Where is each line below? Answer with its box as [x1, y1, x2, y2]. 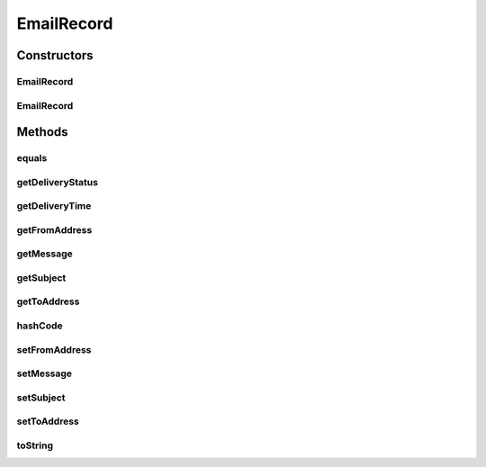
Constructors [16, 48, 94, 63]
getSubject [16, 271, 67, 283]
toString [16, 439, 54, 452]
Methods [16, 124, 68, 139]
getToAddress [16, 295, 80, 308]
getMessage [16, 247, 74, 260]
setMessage [16, 367, 72, 380]
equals [16, 152, 48, 165]
